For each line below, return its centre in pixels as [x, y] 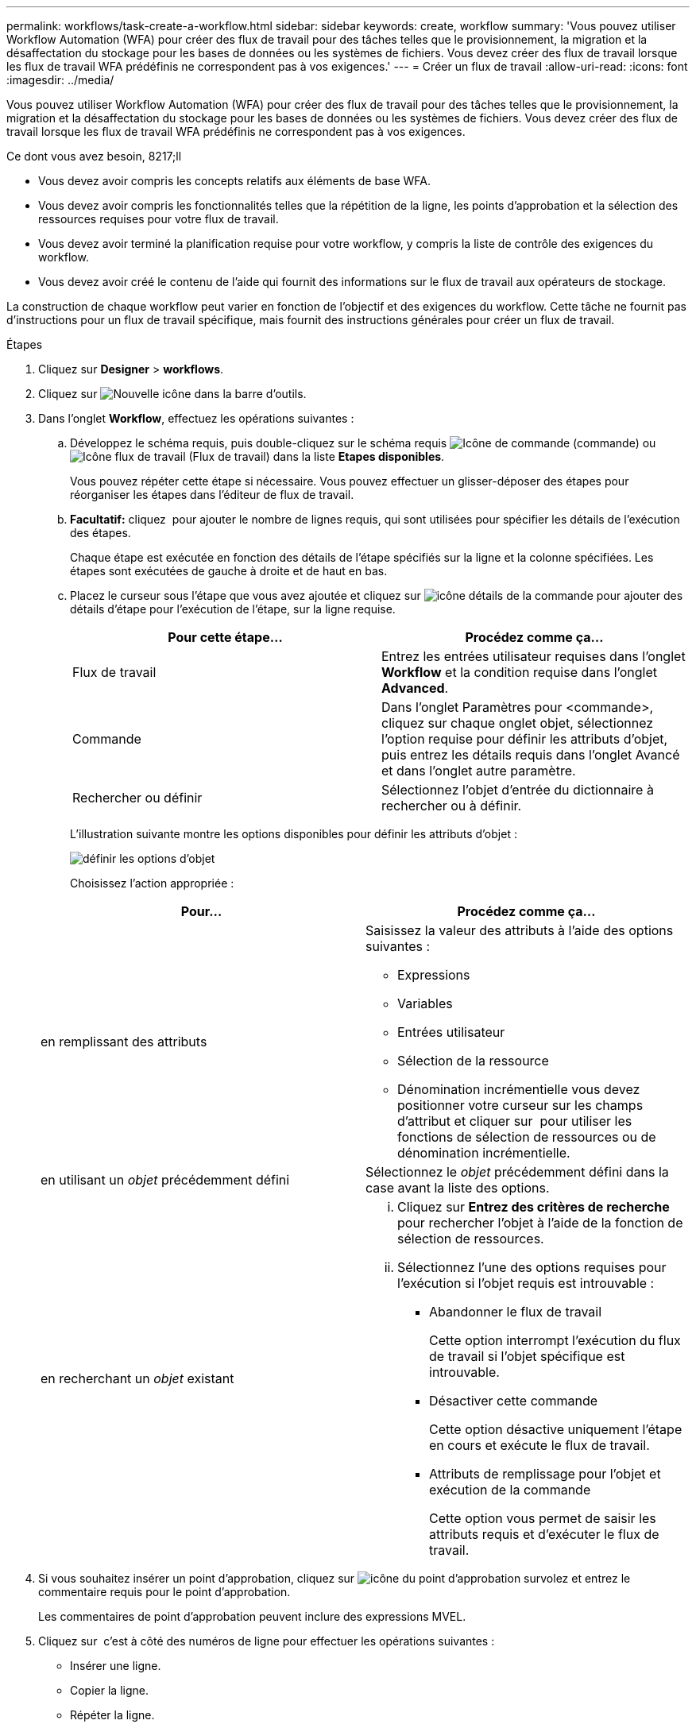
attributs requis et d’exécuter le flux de [544, 1534]
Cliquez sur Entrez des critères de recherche [534, 1207]
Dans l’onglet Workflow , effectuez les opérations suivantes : [196, 418]
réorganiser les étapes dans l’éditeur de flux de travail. [212, 495]
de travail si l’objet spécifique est [527, 1356]
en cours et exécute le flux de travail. [539, 1445]
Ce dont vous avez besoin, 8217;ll [94, 156]
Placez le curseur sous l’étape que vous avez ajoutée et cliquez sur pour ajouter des [377, 595]
